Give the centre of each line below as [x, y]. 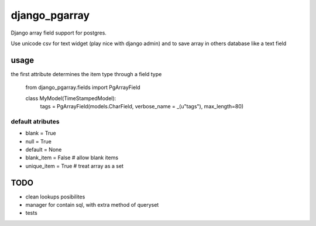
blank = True [41, 133]
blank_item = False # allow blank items [72, 157]
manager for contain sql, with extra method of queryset [92, 205]
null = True [39, 141]
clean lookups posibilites [55, 197]
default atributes [35, 121]
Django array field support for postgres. [59, 33]
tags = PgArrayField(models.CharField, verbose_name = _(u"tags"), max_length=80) [142, 107]
